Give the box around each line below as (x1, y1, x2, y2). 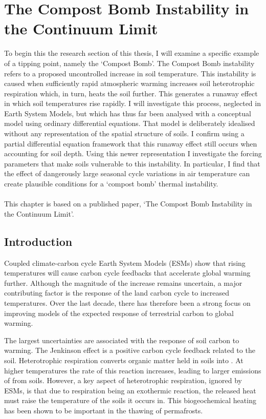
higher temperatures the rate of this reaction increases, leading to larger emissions (4, 365, 261, 375)
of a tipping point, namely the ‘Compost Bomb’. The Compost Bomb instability (4, 57, 255, 68)
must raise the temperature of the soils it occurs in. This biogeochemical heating (4, 395, 256, 406)
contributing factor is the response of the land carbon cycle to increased (4, 287, 229, 298)
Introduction (4, 233, 73, 249)
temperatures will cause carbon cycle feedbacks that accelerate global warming (4, 267, 251, 278)
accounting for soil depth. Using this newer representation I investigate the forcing (4, 148, 262, 159)
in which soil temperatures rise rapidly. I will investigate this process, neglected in (4, 98, 261, 109)
